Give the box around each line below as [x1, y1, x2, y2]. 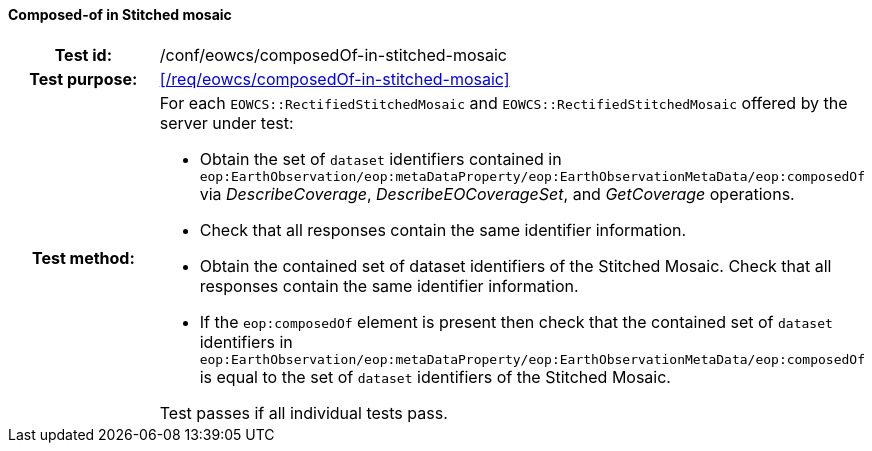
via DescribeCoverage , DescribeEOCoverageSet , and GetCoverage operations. [199, 183, 795, 204]
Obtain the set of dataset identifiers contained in [199, 148, 562, 169]
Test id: [54, 44, 113, 65]
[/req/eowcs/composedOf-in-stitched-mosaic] [159, 68, 510, 89]
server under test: [159, 112, 294, 133]
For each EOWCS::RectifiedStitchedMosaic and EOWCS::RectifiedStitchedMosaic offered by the [159, 92, 848, 113]
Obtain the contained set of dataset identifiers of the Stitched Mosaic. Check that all [199, 255, 832, 276]
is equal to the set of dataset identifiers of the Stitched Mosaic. [199, 366, 671, 387]
